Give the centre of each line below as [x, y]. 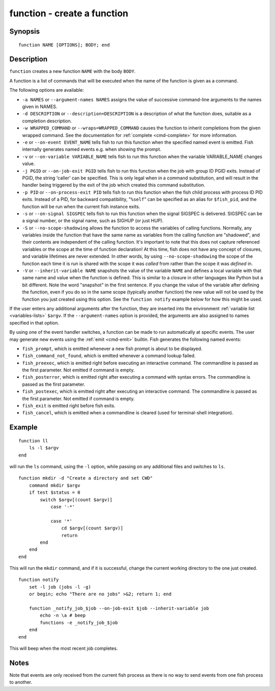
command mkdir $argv [54, 485]
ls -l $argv [44, 448]
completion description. [47, 121]
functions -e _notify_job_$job [79, 622]
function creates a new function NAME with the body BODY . [73, 71]
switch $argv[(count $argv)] [76, 500]
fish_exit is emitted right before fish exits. [69, 406]
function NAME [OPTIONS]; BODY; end [64, 45]
